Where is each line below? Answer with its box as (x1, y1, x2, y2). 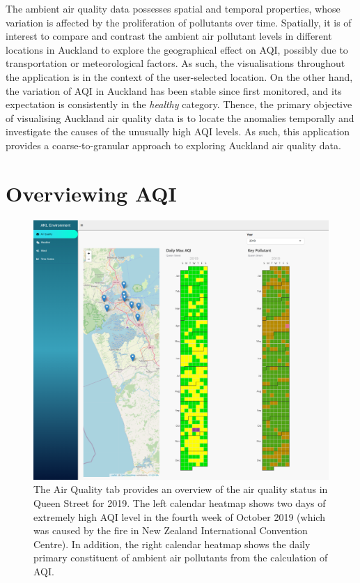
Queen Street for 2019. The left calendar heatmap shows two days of (33, 496, 326, 510)
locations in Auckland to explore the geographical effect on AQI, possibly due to (6, 42, 348, 56)
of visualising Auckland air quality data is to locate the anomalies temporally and (6, 110, 354, 125)
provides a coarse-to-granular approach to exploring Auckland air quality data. (6, 137, 341, 152)
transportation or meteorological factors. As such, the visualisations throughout (6, 56, 345, 70)
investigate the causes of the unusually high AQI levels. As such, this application (6, 124, 350, 139)
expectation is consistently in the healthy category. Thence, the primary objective (6, 97, 352, 112)
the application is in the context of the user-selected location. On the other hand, (6, 69, 353, 84)
